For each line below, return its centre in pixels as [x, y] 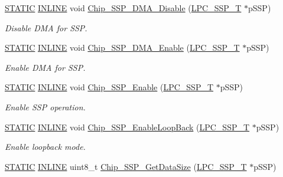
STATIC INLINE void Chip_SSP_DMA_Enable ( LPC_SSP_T [122, 47]
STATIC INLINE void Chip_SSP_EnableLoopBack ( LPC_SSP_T [127, 127]
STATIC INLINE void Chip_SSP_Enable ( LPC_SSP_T [109, 87]
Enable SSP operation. [45, 106]
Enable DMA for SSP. [45, 67]
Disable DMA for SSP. [46, 27]
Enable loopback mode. [45, 147]
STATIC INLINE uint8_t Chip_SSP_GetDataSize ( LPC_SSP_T [126, 166]
